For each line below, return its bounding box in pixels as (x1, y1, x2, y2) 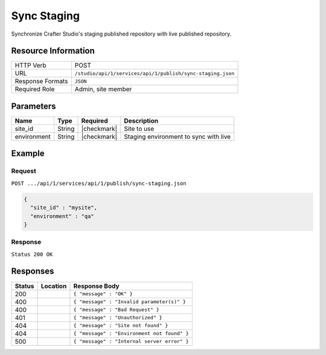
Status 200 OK (11, 251, 53, 258)
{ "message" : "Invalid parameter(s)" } (73, 299, 187, 305)
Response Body (73, 281, 120, 290)
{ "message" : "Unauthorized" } (73, 315, 162, 321)
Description (124, 117, 159, 125)
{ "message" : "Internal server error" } (73, 338, 190, 345)
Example (11, 149, 45, 159)
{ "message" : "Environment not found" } (73, 330, 190, 337)
